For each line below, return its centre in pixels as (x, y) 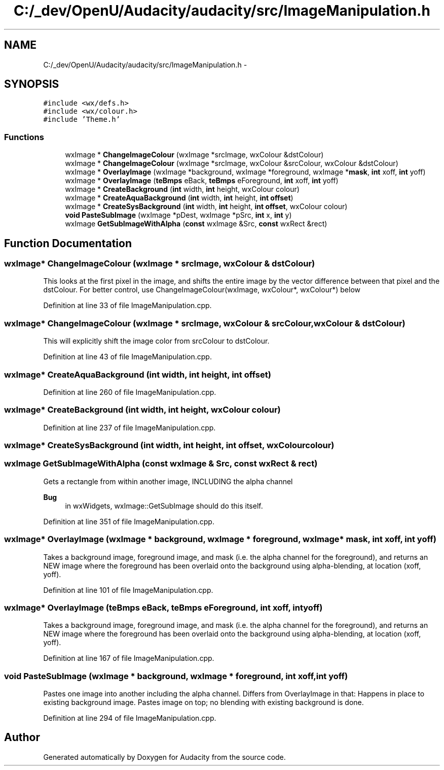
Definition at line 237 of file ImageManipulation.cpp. (129, 427)
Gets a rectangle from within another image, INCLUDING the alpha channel (168, 481)
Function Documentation (68, 243)
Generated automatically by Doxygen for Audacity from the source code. (164, 757)
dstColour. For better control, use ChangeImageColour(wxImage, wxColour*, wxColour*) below (202, 290)
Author (22, 738)
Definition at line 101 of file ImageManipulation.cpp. (128, 590)
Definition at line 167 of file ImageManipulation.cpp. (129, 658)
